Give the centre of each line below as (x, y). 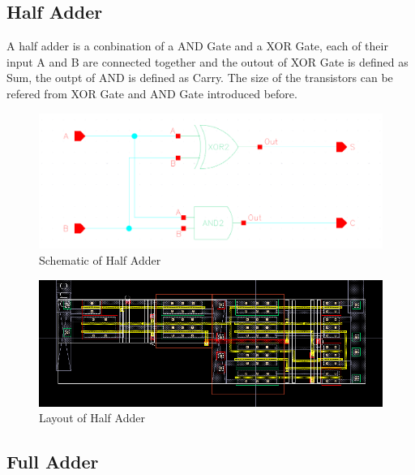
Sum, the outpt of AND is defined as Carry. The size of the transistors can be (200, 78)
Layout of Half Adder (92, 418)
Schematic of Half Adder (100, 260)
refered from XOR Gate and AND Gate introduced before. (152, 93)
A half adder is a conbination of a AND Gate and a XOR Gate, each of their (197, 46)
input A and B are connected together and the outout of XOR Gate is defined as (207, 61)
